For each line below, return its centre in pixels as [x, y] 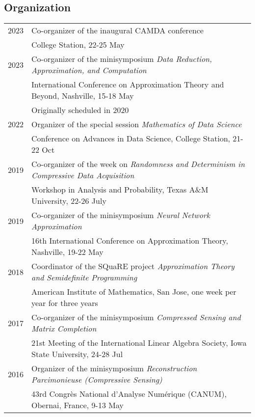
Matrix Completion [64, 329]
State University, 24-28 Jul [77, 354]
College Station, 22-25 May [78, 45]
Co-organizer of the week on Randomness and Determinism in [138, 164]
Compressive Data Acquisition [83, 175]
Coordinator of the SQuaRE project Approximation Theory [133, 266]
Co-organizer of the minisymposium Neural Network [121, 215]
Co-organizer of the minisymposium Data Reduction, [122, 59]
